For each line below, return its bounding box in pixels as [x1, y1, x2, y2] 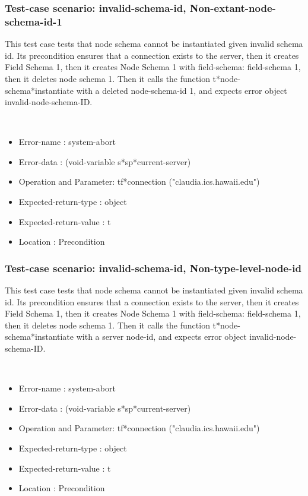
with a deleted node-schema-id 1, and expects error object [76, 84, 287, 96]
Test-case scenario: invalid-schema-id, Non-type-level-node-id [5, 260, 301, 275]
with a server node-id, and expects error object [76, 330, 247, 343]
